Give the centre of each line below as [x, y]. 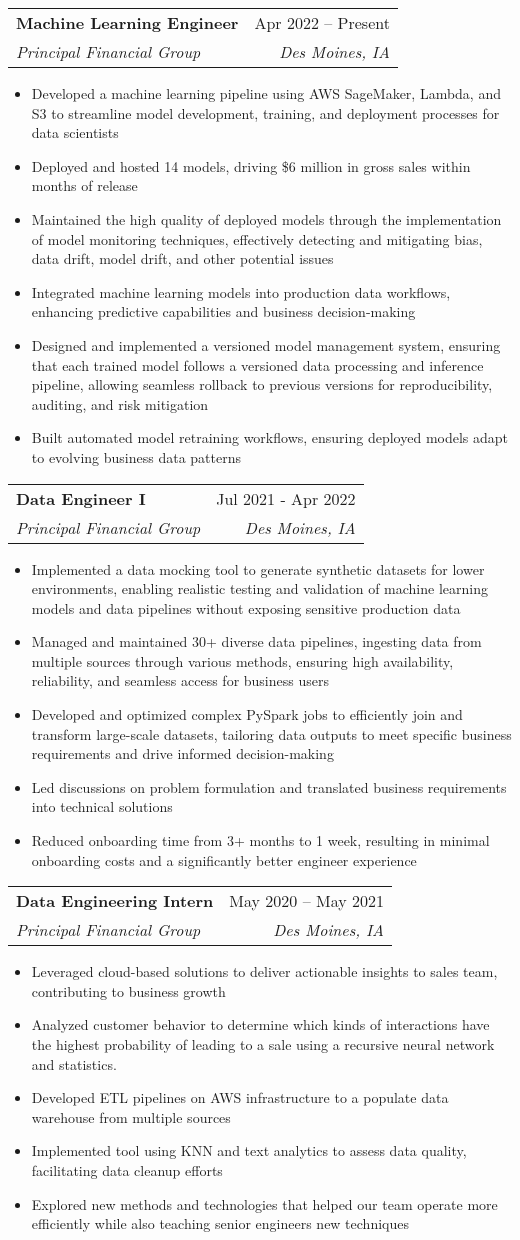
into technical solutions [102, 806]
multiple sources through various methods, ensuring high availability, [242, 660]
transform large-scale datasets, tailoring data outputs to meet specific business [271, 733]
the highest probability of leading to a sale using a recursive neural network [263, 1044]
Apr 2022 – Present [322, 22]
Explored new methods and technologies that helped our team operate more [264, 1203]
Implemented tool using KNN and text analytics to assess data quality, [249, 1150]
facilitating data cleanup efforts [127, 1169]
